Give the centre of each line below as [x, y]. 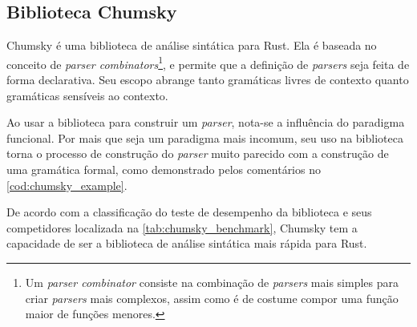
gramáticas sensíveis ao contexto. [87, 95]
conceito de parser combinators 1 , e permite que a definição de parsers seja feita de [208, 63]
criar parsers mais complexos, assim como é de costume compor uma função [212, 298]
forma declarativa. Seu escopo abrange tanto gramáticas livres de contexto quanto [208, 80]
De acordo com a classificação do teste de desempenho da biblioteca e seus [189, 212]
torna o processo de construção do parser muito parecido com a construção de [198, 153]
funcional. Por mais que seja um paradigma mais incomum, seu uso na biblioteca [205, 137]
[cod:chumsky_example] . [67, 185]
